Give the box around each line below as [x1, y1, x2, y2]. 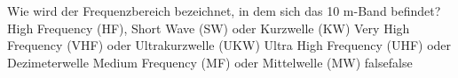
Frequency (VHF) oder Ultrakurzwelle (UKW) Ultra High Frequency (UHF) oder [7, 36, 452, 54]
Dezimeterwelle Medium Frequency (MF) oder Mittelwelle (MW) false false [7, 53, 413, 71]
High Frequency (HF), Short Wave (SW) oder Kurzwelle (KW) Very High [7, 18, 410, 37]
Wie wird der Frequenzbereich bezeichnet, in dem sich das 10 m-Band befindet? [7, 2, 441, 19]
